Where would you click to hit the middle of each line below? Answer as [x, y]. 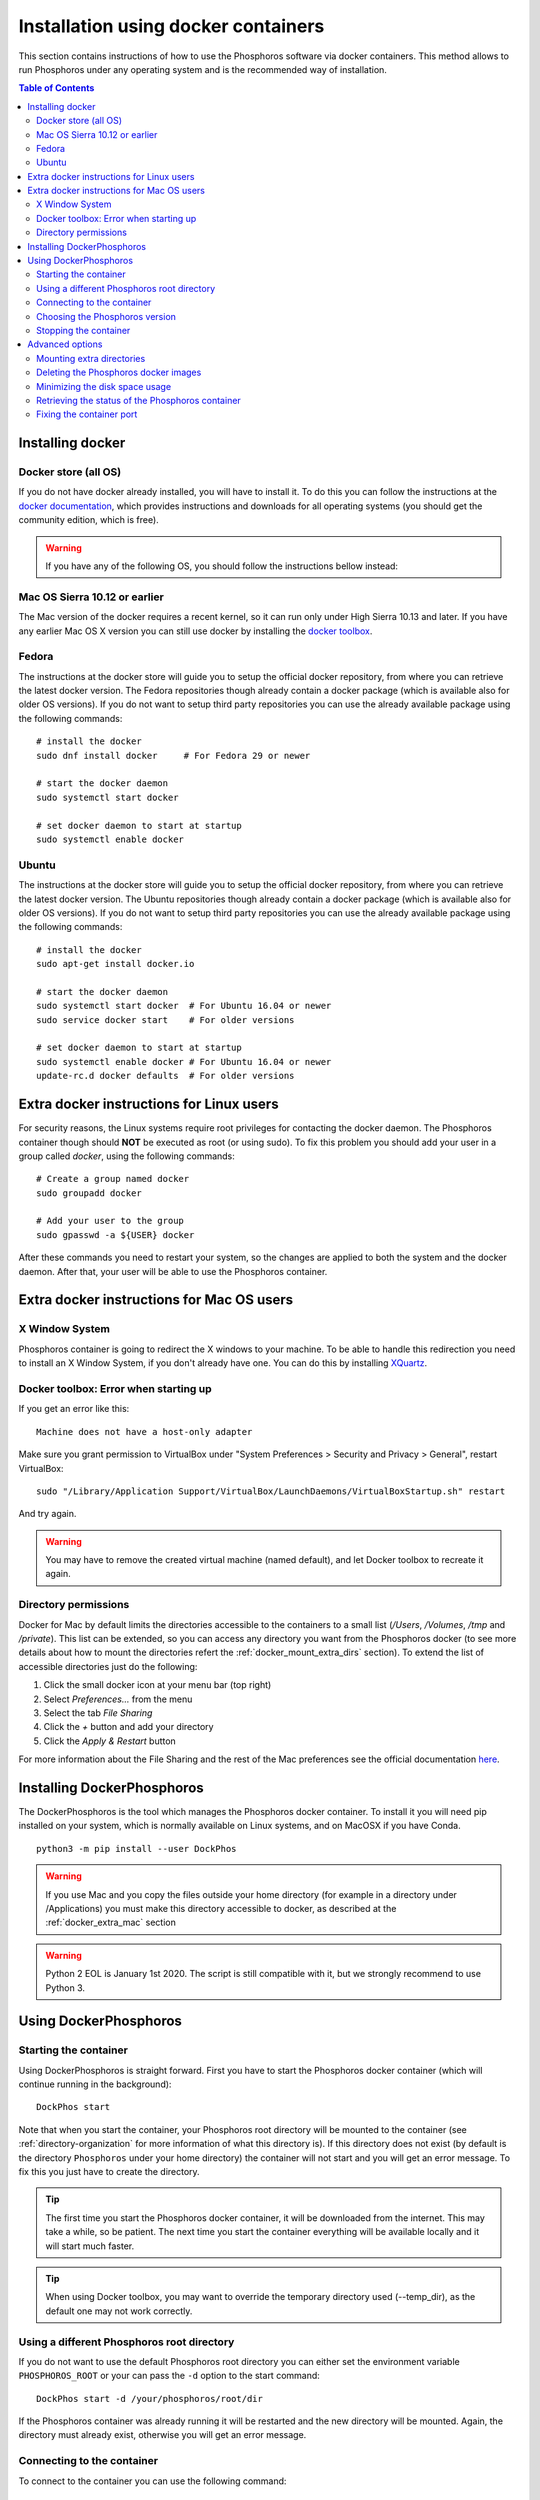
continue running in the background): [95, 2084]
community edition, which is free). [88, 520]
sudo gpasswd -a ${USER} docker [115, 1234]
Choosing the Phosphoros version [106, 316]
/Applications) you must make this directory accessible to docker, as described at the [221, 1908]
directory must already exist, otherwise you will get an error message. [162, 2435]
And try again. [47, 1514]
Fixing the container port [87, 414]
